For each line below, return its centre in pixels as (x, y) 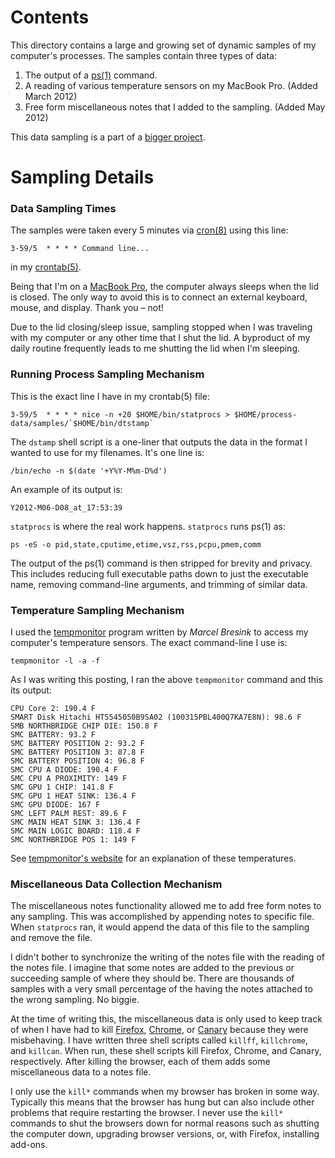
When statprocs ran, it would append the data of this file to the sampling (160, 927)
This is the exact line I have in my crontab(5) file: (110, 396)
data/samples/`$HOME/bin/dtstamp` (82, 423)
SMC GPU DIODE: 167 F (55, 805)
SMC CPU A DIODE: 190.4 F (64, 770)
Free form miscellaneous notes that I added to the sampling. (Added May (175, 107)
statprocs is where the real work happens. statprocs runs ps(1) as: (148, 526)
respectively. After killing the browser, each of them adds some (140, 1062)
